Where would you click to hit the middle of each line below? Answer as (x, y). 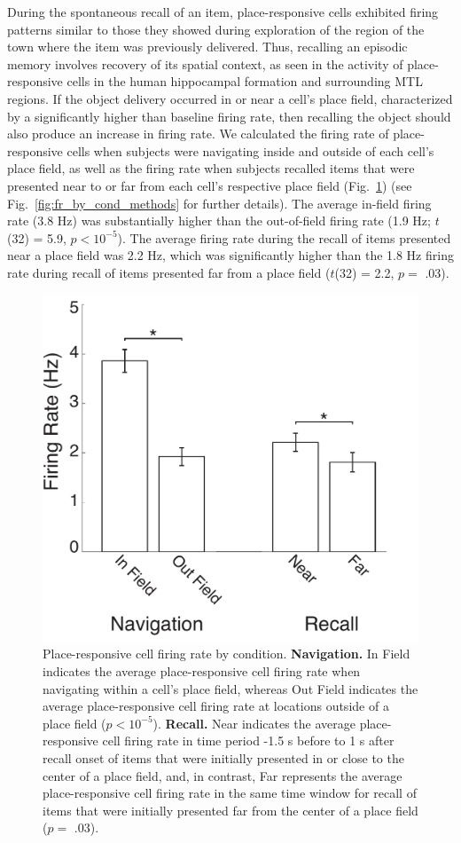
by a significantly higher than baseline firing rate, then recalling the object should (229, 116)
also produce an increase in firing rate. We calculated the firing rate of (198, 134)
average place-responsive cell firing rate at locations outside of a (216, 706)
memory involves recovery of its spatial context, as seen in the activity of (205, 63)
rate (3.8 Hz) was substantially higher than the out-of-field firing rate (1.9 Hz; (219, 221)
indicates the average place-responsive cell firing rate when (202, 670)
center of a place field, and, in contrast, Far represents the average (223, 775)
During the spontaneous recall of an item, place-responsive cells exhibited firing (223, 12)
